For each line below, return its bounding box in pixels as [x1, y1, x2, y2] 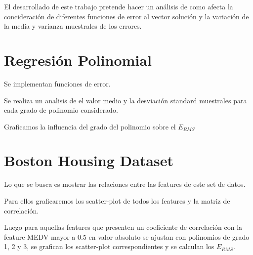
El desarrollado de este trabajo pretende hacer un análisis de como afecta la [4, 1, 233, 11]
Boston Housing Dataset [4, 150, 174, 170]
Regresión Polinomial [4, 49, 152, 70]
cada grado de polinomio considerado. [4, 105, 118, 115]
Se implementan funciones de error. [4, 78, 111, 88]
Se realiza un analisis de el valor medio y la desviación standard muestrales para [4, 95, 247, 105]
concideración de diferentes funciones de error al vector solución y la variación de [4, 11, 249, 21]
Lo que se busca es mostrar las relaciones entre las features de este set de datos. [4, 179, 246, 189]
